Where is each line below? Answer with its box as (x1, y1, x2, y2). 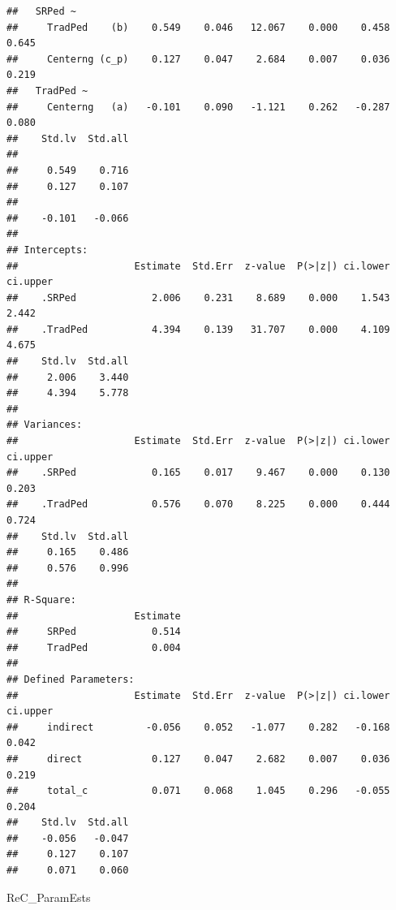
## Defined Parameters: (6, 673, 135, 685)
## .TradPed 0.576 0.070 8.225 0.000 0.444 (6, 498, 390, 511)
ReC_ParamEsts (6, 888, 91, 905)
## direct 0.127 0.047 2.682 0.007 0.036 (6, 753, 390, 765)
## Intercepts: (6, 244, 88, 256)
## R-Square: (6, 593, 76, 606)
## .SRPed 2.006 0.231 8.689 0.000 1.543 (6, 291, 390, 304)
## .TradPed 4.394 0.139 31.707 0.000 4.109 (6, 323, 390, 335)
